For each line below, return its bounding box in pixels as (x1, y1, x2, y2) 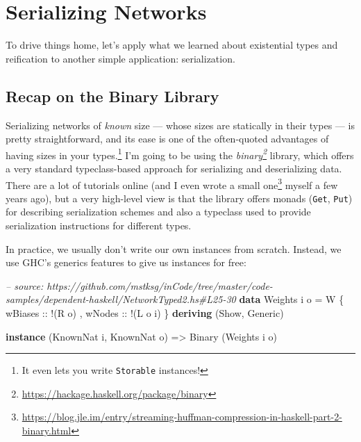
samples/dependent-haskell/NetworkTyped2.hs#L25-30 (6, 292, 236, 306)
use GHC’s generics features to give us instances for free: (6, 255, 246, 270)
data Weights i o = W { (239, 292, 344, 306)
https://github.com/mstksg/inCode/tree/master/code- (47, 278, 273, 293)
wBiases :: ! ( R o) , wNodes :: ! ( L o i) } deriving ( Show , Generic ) (6, 306, 284, 320)
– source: (6, 278, 44, 293)
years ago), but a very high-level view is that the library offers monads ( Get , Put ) (6, 190, 353, 205)
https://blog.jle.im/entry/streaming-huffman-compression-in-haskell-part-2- (22, 409, 342, 424)
